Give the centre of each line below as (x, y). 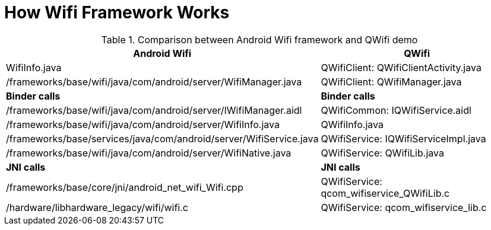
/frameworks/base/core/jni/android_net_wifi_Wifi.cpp (125, 187)
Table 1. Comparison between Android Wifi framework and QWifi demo (259, 39)
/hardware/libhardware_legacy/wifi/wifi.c (97, 207)
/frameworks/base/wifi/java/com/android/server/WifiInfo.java (143, 124)
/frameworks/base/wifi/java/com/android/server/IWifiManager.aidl (154, 110)
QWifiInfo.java (352, 124)
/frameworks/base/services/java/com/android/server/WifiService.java (162, 138)
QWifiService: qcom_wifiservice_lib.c (404, 207)
